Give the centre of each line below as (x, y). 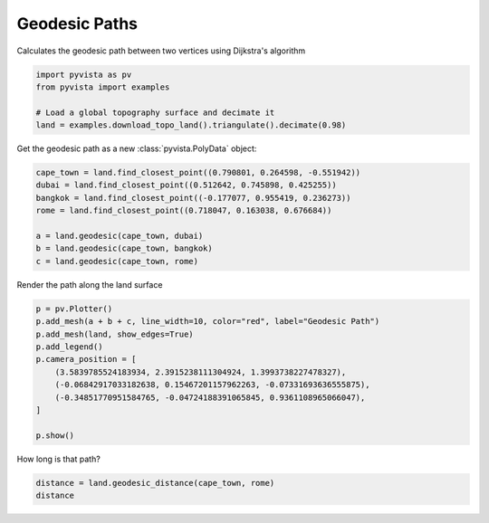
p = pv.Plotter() (74, 309)
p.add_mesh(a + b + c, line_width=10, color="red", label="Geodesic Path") (208, 322)
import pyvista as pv (84, 74)
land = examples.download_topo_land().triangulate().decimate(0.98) (191, 125)
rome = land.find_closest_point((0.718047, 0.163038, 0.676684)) (184, 211)
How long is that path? (59, 459)
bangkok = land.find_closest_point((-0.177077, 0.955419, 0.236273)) (193, 198)
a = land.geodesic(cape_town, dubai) (120, 236)
